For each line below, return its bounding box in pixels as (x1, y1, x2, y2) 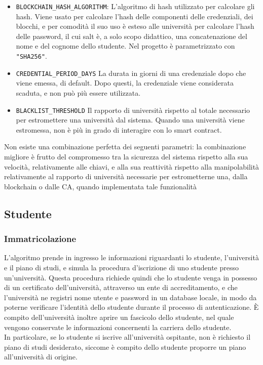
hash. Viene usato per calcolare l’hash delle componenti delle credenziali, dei (16, 11, 253, 21)
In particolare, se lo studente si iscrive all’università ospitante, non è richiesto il (4, 332, 251, 342)
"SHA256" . (16, 51, 47, 61)
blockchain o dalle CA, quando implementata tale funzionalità (4, 181, 197, 191)
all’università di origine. (4, 351, 78, 362)
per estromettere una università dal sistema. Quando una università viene (16, 114, 245, 125)
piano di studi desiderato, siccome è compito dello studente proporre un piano (4, 341, 246, 352)
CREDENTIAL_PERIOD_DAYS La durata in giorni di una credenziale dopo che (16, 67, 246, 78)
